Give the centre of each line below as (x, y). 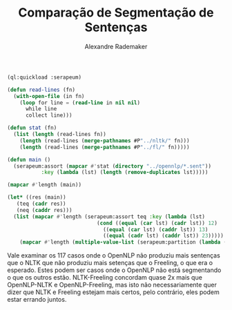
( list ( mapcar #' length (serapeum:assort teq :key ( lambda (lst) (109, 216)
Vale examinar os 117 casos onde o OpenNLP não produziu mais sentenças (114, 255)
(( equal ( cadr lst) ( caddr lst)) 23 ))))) (163, 236)
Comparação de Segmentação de (116, 13)
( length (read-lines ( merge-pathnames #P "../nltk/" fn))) (105, 141)
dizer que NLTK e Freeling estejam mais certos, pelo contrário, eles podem (113, 292)
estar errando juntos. (37, 300)
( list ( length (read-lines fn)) (60, 135)
